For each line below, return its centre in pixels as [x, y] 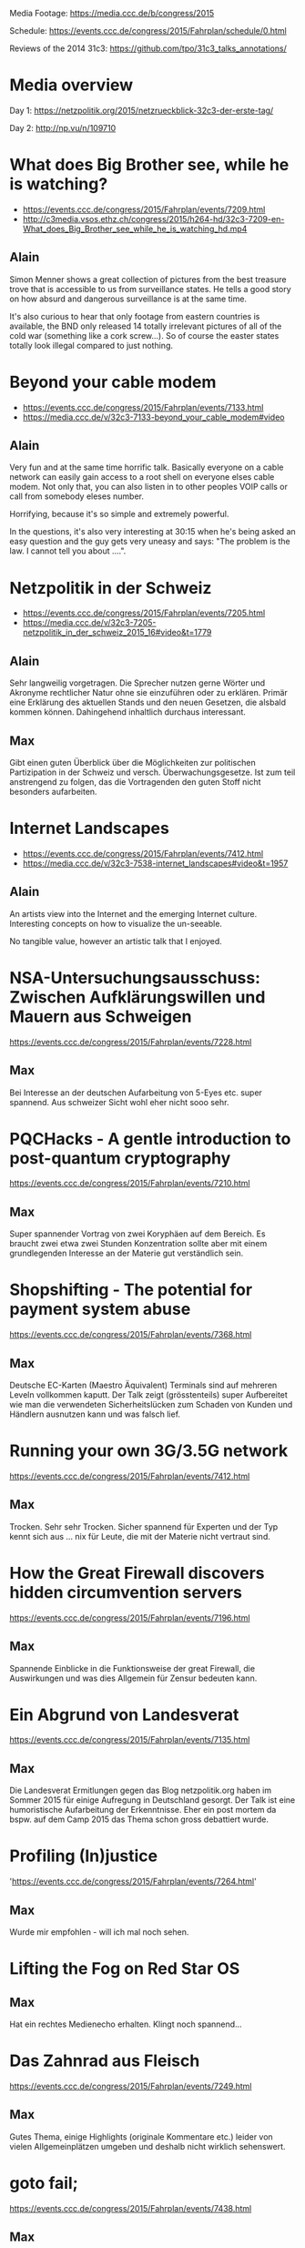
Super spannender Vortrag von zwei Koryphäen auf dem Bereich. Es [137, 1234]
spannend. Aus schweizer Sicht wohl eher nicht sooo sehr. [119, 1102]
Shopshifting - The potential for [131, 1290]
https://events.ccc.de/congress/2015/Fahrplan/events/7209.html [144, 209]
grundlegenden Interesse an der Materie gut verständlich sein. [127, 1253]
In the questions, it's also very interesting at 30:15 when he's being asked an [152, 532]
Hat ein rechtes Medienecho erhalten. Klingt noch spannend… [126, 2024]
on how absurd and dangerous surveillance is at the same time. [128, 299]
